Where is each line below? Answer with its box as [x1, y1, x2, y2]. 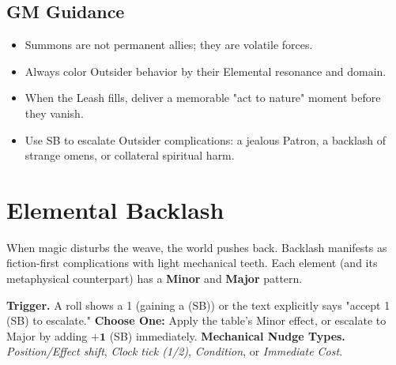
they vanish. [25, 104, 84, 121]
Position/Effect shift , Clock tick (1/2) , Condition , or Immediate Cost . [6, 343, 343, 359]
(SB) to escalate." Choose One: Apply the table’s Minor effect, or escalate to [6, 312, 387, 329]
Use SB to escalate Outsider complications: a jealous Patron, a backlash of [25, 131, 387, 148]
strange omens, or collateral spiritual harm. [25, 147, 235, 164]
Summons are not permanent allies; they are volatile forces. [25, 36, 313, 53]
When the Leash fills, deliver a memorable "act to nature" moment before [25, 89, 381, 106]
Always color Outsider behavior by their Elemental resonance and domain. [25, 62, 387, 79]
